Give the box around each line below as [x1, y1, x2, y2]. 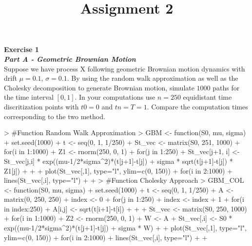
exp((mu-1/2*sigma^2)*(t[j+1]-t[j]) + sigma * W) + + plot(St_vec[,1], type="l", [4, 223, 247, 233]
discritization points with [4, 101, 79, 111]
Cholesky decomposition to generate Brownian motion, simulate [4, 82, 194, 92]
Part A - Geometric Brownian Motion [4, 53, 136, 64]
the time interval [4, 92, 54, 102]
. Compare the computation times [147, 101, 248, 111]
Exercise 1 [4, 44, 39, 54]
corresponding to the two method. [4, 111, 105, 121]
